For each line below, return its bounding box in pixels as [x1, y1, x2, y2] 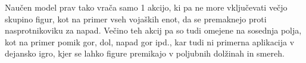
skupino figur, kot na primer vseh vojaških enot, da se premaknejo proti [5, 12, 267, 25]
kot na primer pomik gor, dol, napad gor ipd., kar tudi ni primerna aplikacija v [5, 35, 295, 48]
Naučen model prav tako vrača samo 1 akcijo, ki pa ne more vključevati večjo [5, 1, 288, 13]
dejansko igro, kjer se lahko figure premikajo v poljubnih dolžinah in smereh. [5, 47, 285, 59]
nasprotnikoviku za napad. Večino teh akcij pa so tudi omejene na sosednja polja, [5, 24, 302, 37]
